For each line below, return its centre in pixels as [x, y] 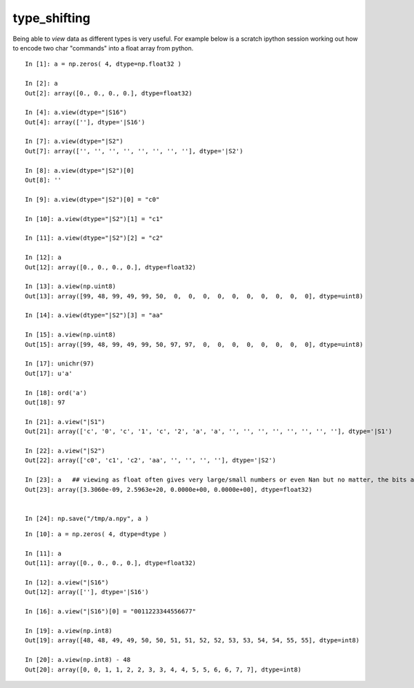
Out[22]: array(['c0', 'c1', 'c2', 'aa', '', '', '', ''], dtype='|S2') [150, 460]
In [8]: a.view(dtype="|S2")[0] [80, 170]
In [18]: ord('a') [56, 393]
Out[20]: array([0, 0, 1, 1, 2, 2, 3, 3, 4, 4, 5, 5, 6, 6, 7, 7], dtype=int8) [163, 669]
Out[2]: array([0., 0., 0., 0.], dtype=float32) [109, 93]
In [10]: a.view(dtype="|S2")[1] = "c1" [94, 219]
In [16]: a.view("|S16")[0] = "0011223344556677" [111, 612]
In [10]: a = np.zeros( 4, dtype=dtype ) [96, 534]
